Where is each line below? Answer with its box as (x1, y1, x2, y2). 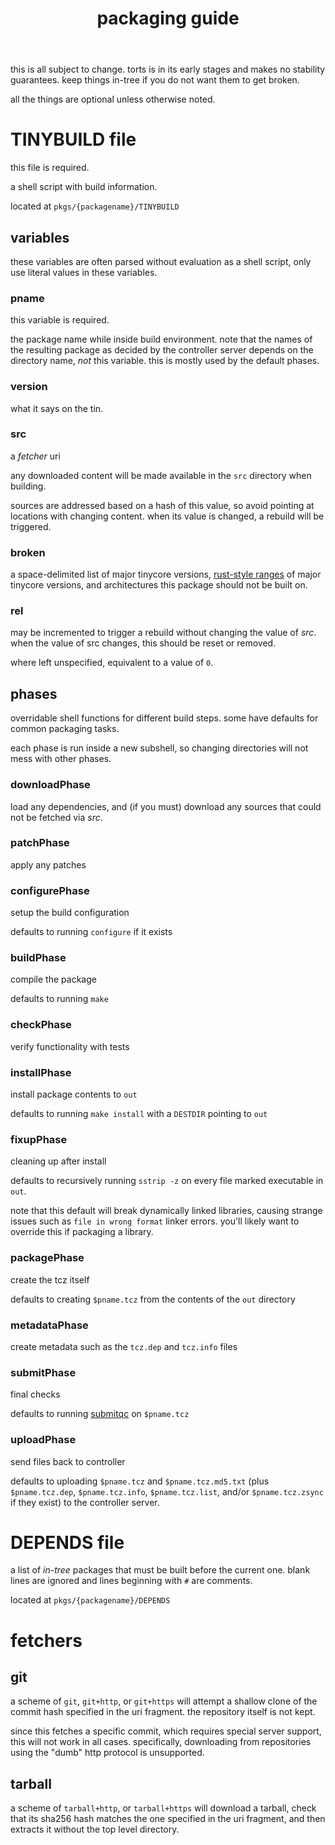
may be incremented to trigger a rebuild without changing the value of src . (10, 627, 317, 639)
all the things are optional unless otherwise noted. (10, 93, 216, 106)
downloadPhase (10, 778, 91, 792)
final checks (10, 1388, 61, 1401)
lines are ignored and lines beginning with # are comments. (10, 1575, 253, 1587)
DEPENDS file (10, 1531, 125, 1554)
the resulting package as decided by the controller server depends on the (10, 344, 314, 356)
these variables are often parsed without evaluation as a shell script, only (10, 255, 312, 267)
